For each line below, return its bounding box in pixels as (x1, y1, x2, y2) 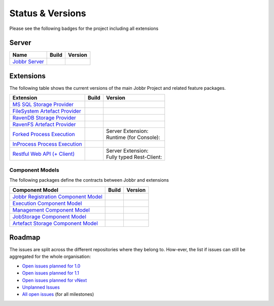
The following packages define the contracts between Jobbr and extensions (9, 177, 169, 183)
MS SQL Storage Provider (12, 101, 74, 108)
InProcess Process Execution (12, 141, 82, 148)
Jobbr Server (12, 58, 44, 65)
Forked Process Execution (12, 131, 75, 138)
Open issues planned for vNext (22, 277, 87, 283)
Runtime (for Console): (106, 134, 160, 141)
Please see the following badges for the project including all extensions (9, 25, 159, 31)
